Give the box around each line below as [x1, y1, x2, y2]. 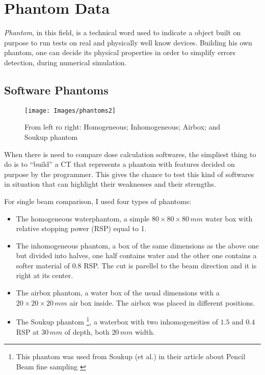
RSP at [16, 326, 39, 337]
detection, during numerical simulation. [4, 57, 127, 67]
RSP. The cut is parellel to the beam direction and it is [84, 260, 257, 270]
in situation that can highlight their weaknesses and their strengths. [4, 179, 216, 189]
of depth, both [64, 326, 110, 337]
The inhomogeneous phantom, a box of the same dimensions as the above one [16, 240, 259, 251]
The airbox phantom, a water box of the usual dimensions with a [16, 287, 220, 298]
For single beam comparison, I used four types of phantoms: [4, 195, 192, 206]
